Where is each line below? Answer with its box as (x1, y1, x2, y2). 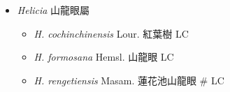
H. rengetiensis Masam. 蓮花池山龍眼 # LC (34, 72, 224, 87)
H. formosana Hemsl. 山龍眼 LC (34, 49, 174, 64)
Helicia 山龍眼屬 (17, 3, 90, 17)
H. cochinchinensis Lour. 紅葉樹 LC (34, 26, 189, 40)
